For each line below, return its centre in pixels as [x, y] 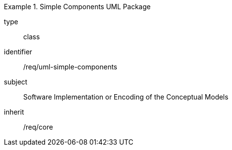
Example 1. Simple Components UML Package [77, 7]
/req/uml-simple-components [70, 67]
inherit [14, 112]
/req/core [38, 127]
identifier [18, 52]
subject [16, 82]
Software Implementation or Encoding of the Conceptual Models [126, 97]
